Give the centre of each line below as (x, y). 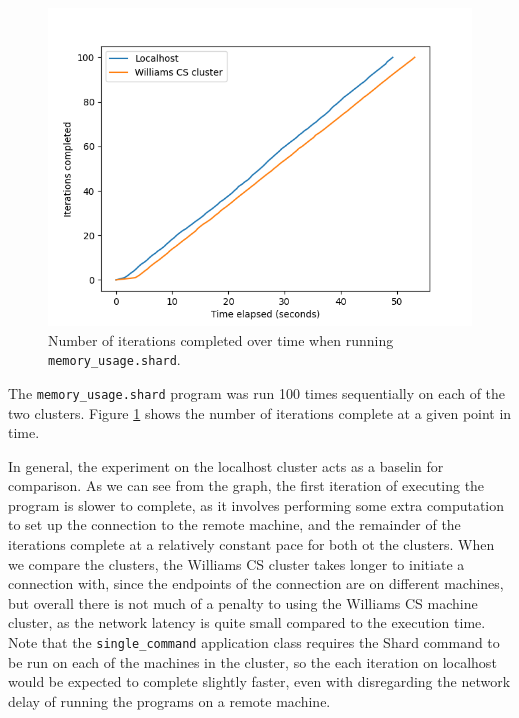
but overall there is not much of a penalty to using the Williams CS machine (243, 602)
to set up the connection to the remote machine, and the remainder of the (234, 524)
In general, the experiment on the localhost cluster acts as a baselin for (226, 465)
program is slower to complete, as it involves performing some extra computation (256, 504)
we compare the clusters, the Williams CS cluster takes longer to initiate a (236, 563)
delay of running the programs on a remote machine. (169, 700)
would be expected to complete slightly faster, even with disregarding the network (259, 681)
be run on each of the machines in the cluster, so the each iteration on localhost (252, 661)
